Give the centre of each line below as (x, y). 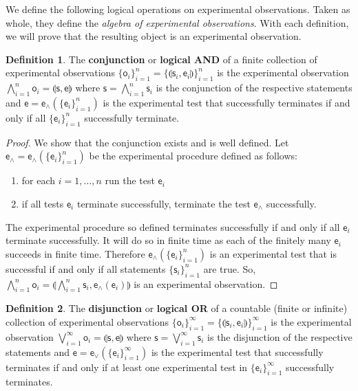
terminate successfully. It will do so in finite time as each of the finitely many (168, 240)
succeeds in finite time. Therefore (75, 253)
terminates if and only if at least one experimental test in (127, 367)
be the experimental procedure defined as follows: (193, 156)
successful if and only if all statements (86, 268)
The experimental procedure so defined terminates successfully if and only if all (173, 226)
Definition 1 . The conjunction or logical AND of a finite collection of (161, 59)
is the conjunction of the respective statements (254, 88)
